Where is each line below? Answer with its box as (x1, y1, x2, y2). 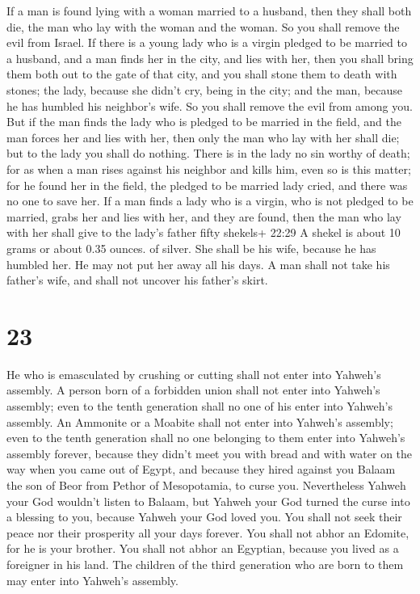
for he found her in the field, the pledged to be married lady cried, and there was (6, 176, 408, 193)
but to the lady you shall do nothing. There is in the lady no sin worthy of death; (6, 145, 410, 162)
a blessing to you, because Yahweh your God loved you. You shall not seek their (6, 508, 402, 525)
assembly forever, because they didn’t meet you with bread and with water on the (6, 444, 413, 461)
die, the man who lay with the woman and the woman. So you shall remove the (6, 18, 400, 35)
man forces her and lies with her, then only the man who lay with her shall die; (6, 128, 400, 145)
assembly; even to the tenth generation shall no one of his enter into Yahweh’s (6, 398, 393, 414)
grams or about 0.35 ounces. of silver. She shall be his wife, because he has (6, 239, 376, 256)
